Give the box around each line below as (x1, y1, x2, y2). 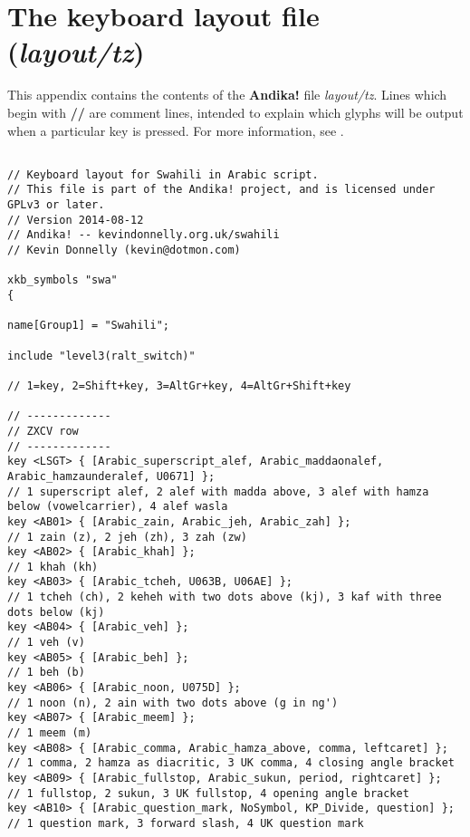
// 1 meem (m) (7, 726, 92, 740)
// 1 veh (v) (7, 636, 85, 649)
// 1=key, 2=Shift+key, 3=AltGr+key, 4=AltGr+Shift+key (7, 379, 351, 392)
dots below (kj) (7, 605, 105, 619)
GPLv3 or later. (7, 198, 105, 212)
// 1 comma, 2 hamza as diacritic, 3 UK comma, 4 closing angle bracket (7, 756, 455, 770)
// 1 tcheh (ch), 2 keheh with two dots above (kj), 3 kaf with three (7, 591, 442, 604)
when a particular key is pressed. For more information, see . (7, 120, 344, 139)
